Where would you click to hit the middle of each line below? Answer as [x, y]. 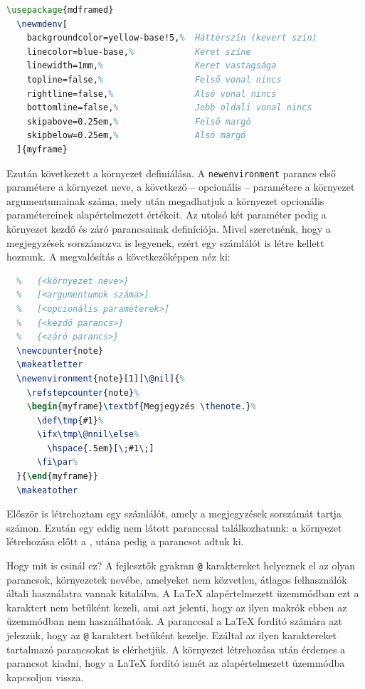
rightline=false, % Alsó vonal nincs [152, 94]
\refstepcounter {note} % [83, 393]
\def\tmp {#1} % [70, 420]
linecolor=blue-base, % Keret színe [139, 52]
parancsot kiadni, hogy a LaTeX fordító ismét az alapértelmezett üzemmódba [176, 663]
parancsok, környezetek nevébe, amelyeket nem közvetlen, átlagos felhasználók [177, 579]
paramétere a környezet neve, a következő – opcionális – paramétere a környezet [181, 187]
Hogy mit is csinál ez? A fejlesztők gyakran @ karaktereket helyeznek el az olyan [181, 566]
